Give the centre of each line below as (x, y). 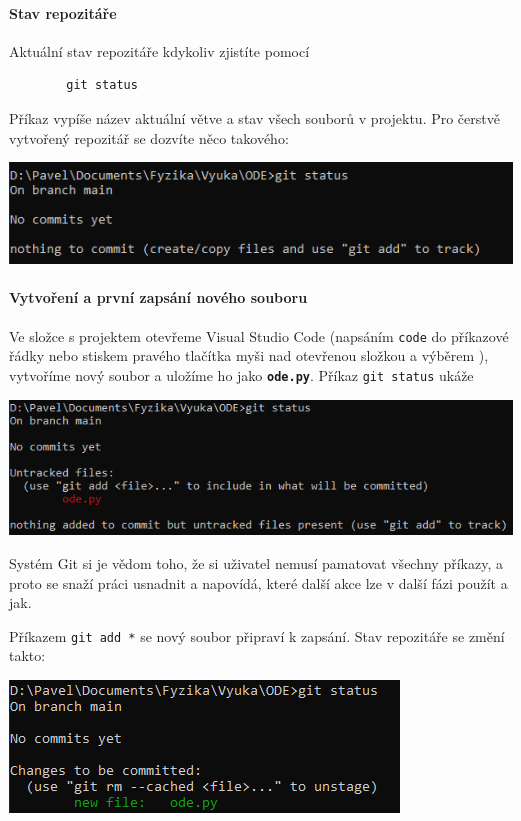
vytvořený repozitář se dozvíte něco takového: (149, 137)
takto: (27, 655)
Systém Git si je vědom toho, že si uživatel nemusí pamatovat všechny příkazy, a (256, 562)
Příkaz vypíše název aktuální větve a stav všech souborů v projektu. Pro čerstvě (254, 117)
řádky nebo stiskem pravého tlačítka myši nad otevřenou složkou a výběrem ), (249, 355)
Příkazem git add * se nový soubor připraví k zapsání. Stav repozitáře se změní (257, 635)
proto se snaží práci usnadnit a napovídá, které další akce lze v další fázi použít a (258, 582)
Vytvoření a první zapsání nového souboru (158, 297)
